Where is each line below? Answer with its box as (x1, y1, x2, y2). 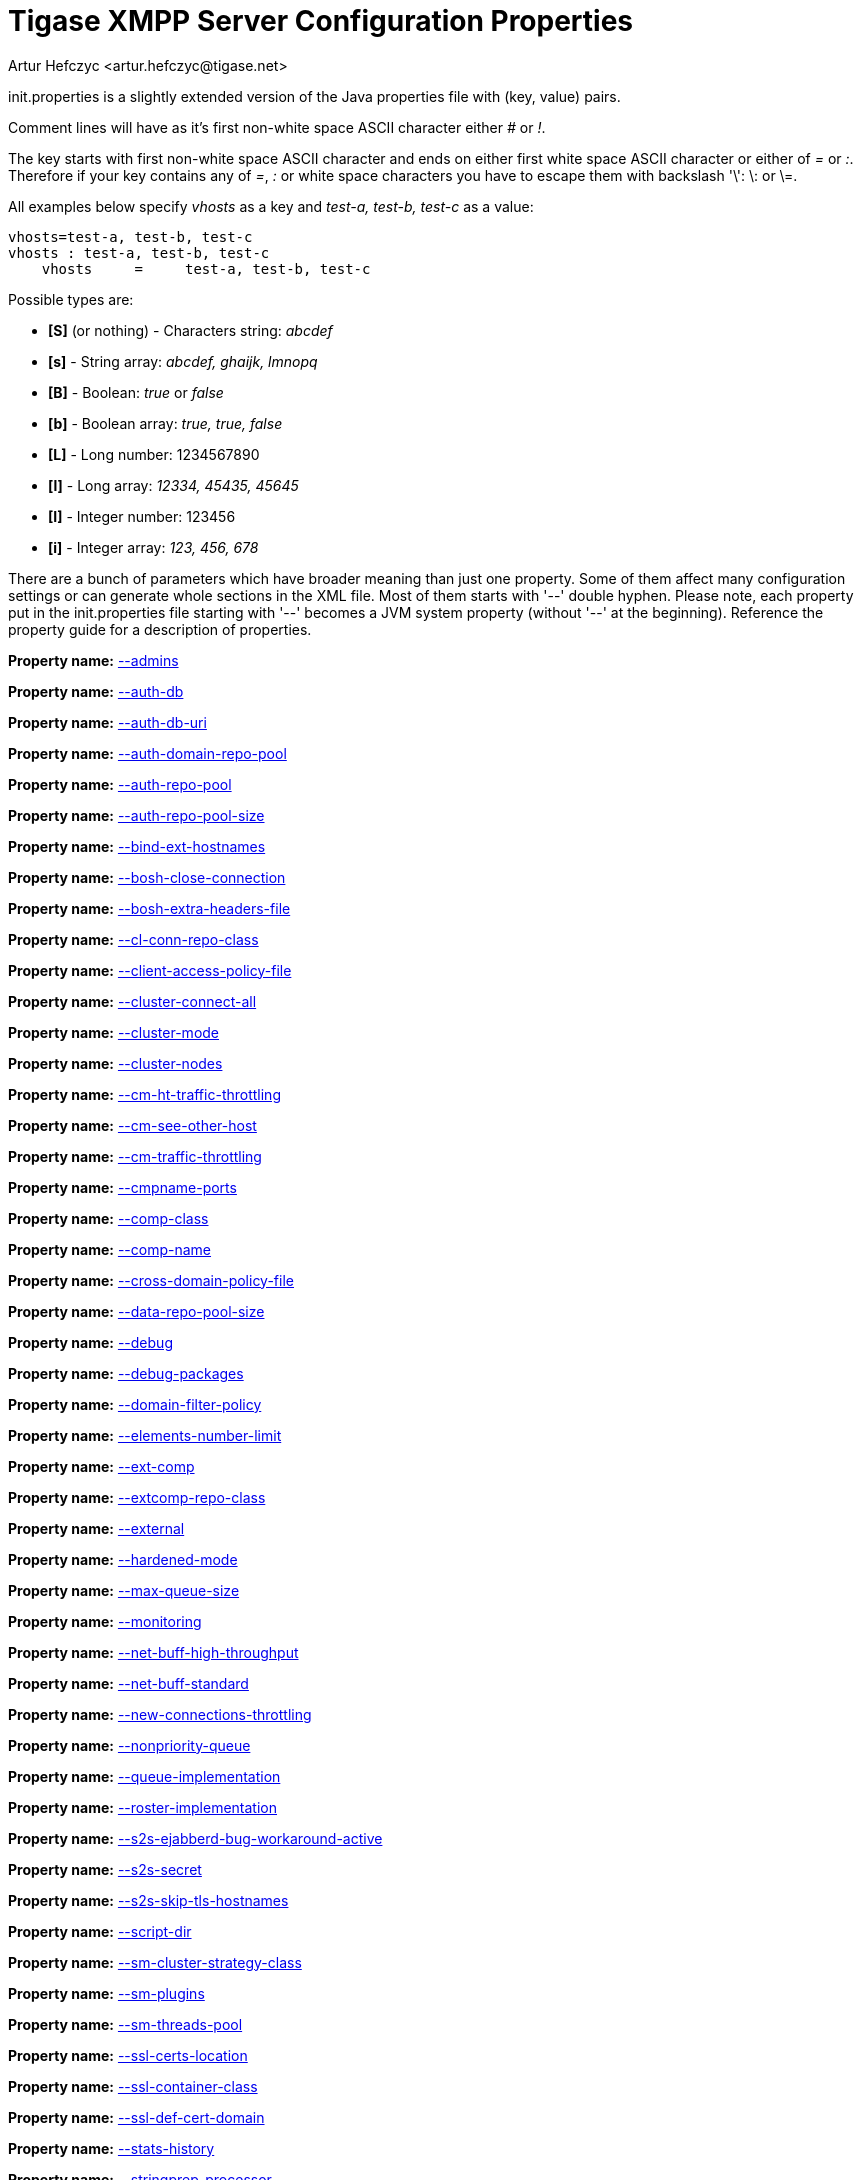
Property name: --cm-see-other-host (8, 1116, 257, 1134)
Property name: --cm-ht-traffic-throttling (8, 1085, 281, 1103)
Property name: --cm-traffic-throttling (8, 1147, 262, 1165)
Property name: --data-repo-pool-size (8, 1302, 265, 1320)
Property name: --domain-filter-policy (8, 1395, 262, 1413)
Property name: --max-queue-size (8, 1581, 240, 1599)
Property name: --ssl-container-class (8, 2077, 258, 2095)
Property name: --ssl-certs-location (8, 2046, 248, 2064)
